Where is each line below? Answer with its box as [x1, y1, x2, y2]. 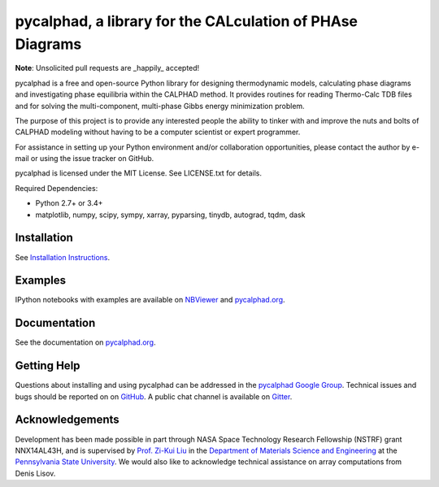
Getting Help [15, 359, 80, 373]
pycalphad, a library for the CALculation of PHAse [15, 12, 358, 30]
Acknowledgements [15, 413, 120, 427]
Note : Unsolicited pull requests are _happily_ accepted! [15, 63, 200, 73]
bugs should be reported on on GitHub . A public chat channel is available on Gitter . [15, 391, 293, 402]
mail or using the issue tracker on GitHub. [15, 154, 154, 163]
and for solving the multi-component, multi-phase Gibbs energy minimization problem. [15, 101, 305, 111]
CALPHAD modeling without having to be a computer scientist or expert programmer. [15, 127, 301, 137]
